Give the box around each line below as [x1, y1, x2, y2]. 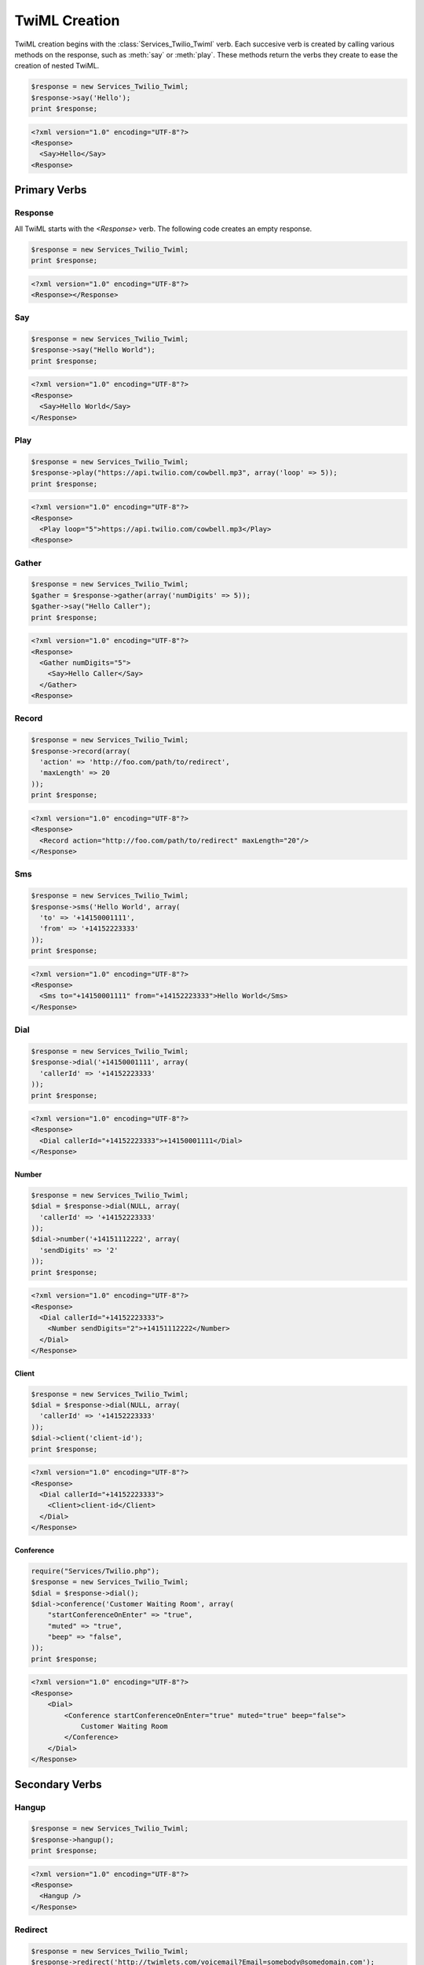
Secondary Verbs [14, 1777, 102, 1791]
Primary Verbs [14, 183, 87, 196]
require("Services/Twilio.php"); [31, 1566, 160, 1575]
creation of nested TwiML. [14, 61, 100, 71]
